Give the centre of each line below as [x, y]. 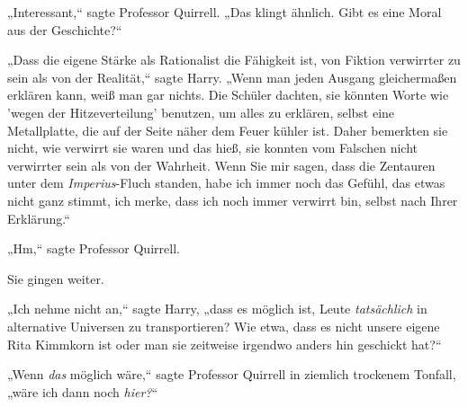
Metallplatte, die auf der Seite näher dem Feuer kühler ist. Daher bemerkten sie [228, 130]
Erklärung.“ [39, 218]
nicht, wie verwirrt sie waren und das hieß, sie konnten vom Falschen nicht [213, 148]
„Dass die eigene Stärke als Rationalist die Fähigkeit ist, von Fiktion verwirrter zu [234, 60]
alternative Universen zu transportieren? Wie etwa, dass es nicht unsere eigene [224, 326]
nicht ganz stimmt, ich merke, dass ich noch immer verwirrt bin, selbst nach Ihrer [233, 200]
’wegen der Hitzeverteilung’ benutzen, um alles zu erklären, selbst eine [201, 112]
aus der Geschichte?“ [65, 29]
